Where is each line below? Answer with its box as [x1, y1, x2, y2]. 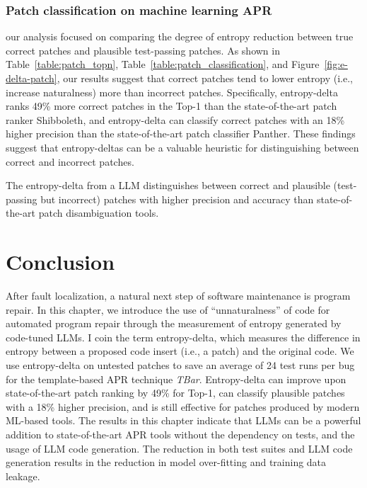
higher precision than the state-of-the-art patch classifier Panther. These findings [6, 126, 356, 141]
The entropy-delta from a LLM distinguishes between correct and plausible [6, 178, 330, 193]
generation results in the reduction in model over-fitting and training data [6, 455, 327, 470]
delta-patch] [6, 71, 57, 85]
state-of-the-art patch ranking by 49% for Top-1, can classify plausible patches [6, 385, 345, 400]
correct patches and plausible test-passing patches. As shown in [6, 42, 280, 57]
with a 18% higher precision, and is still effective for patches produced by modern [6, 399, 360, 414]
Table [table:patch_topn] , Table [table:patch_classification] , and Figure [6, 57, 320, 72]
